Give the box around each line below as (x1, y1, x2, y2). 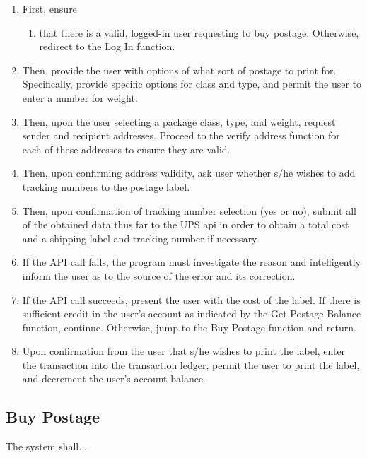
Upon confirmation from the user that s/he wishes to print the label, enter (22, 343, 346, 358)
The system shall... (6, 439, 87, 454)
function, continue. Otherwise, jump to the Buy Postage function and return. (22, 319, 356, 334)
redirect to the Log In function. (39, 39, 175, 54)
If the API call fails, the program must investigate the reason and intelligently (22, 254, 361, 269)
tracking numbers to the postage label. (22, 179, 190, 194)
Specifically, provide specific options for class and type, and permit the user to (22, 76, 362, 91)
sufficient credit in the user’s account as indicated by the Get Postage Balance (22, 306, 361, 321)
